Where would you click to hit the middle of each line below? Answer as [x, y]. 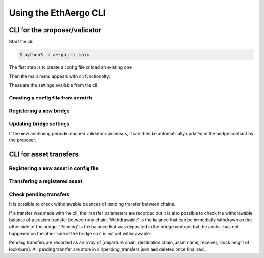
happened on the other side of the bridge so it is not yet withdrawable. [80, 234]
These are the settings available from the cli [53, 85]
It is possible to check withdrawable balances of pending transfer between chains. [92, 204]
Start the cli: [21, 42]
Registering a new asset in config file [54, 168]
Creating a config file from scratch [51, 98]
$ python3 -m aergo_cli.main [54, 55]
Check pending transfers [39, 194]
